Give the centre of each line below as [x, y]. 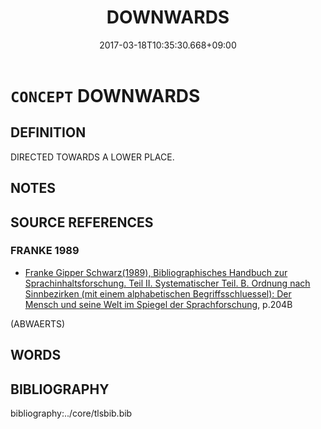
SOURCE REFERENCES [82, 222]
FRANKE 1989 [45, 251]
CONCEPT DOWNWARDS [105, 95]
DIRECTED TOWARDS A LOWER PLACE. [92, 157]
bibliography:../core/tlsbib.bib [71, 413]
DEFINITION [48, 132]
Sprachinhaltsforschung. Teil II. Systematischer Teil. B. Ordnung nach [167, 283]
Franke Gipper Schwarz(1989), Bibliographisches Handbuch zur [156, 272]
